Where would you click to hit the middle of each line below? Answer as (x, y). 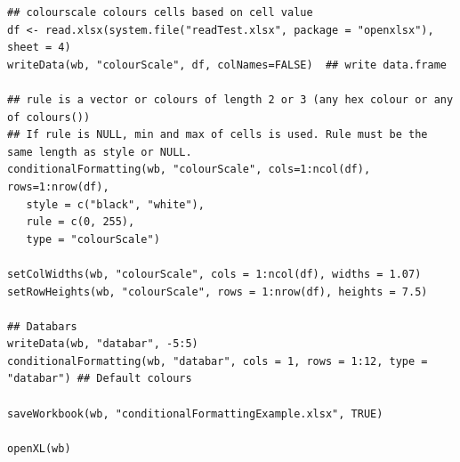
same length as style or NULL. (100, 152)
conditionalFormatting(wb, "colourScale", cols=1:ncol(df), (189, 170)
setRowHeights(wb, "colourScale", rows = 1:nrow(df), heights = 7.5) (218, 292)
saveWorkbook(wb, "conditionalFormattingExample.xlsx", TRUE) (195, 413)
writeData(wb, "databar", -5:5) (103, 344)
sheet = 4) (39, 48)
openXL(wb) (39, 448)
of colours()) (49, 117)
